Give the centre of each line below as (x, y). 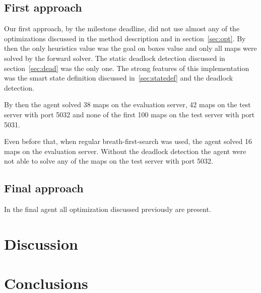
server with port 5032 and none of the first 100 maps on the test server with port (129, 114)
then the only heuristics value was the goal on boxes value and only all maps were (130, 48)
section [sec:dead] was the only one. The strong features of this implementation (127, 68)
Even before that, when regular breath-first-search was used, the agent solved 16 (128, 141)
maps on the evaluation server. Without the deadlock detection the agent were (125, 151)
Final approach (44, 188)
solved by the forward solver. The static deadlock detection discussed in (115, 58)
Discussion (41, 243)
